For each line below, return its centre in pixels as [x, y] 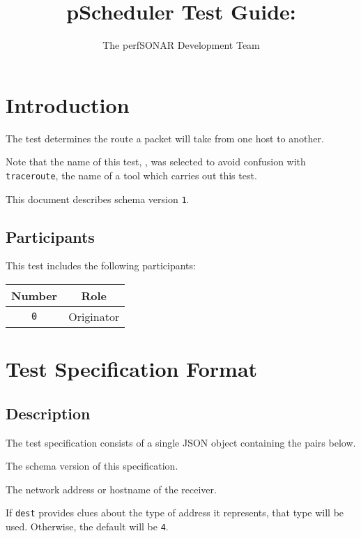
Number [34, 295]
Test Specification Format [132, 369]
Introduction [68, 104]
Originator [94, 316]
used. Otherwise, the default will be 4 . [87, 526]
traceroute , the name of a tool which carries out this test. [131, 175]
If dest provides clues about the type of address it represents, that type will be [175, 513]
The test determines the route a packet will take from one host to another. [165, 138]
